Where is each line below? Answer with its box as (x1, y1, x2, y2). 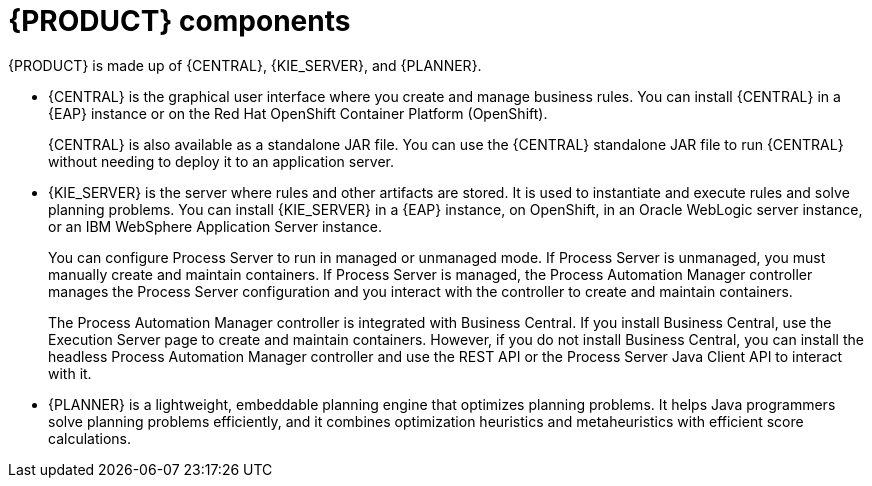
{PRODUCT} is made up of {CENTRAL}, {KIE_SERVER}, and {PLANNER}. (8, 56, 482, 74)
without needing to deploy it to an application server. (48, 152, 394, 170)
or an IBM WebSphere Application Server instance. (48, 217, 382, 235)
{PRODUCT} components (8, 4, 351, 38)
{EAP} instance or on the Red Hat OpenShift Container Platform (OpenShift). (48, 104, 548, 122)
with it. (48, 364, 92, 382)
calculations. (48, 429, 131, 447)
